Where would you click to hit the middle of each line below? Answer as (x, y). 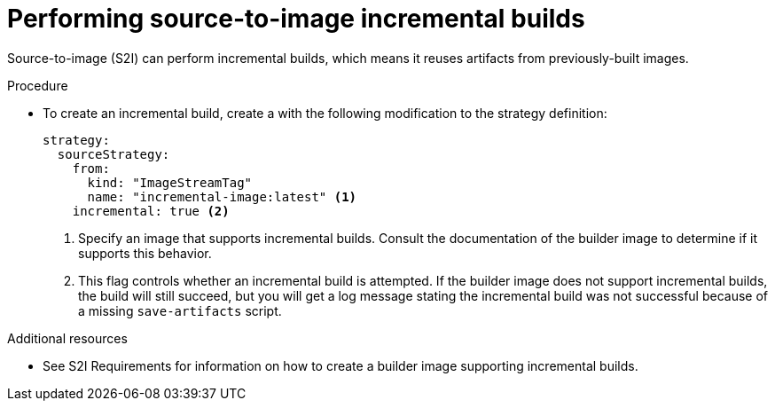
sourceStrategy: (114, 154)
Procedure (38, 85)
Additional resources (67, 338)
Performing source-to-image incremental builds (296, 19)
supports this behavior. (145, 253)
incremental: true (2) (151, 211)
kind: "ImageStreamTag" (170, 182)
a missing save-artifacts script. (180, 310)
